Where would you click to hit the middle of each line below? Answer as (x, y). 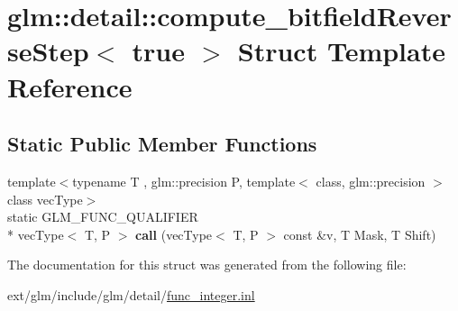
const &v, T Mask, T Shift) (360, 234)
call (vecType (174, 234)
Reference (70, 86)
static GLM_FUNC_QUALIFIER (103, 217)
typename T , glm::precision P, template (184, 181)
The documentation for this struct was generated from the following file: (207, 265)
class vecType (45, 199)
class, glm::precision (371, 181)
